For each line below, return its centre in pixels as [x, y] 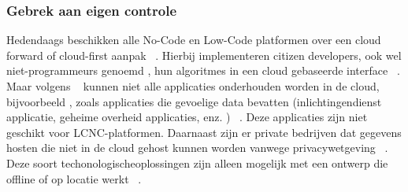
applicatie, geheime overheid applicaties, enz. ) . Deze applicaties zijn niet [187, 117]
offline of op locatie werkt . [74, 178]
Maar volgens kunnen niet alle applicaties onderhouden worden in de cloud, [193, 86]
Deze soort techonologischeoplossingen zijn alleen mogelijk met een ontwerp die [197, 162]
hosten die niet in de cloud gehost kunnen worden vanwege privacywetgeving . [197, 148]
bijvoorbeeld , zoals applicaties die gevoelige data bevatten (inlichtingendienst [194, 101]
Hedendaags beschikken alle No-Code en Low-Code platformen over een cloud [194, 40]
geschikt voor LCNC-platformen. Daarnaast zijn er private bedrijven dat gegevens [204, 132]
